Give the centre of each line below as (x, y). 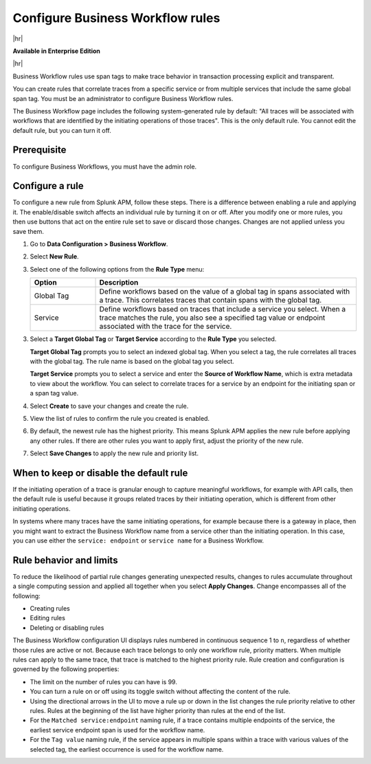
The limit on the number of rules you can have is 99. (104, 681)
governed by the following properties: (66, 669)
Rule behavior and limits (65, 560)
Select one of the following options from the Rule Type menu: (117, 269)
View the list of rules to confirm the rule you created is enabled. (120, 418)
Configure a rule (48, 186)
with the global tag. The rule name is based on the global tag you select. (132, 361)
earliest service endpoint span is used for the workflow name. (117, 730)
